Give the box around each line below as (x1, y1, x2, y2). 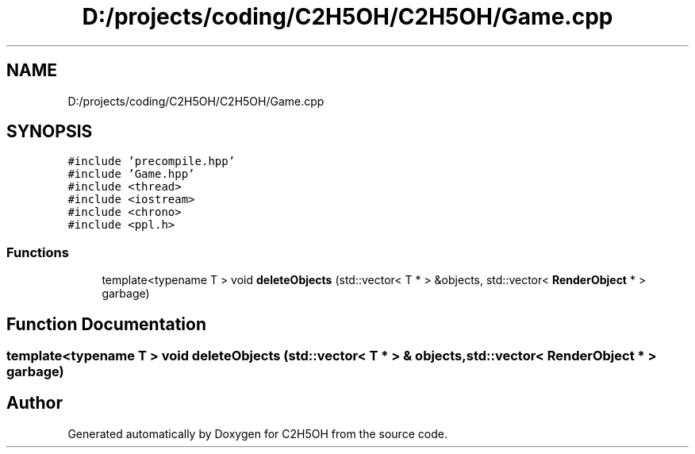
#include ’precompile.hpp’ (67, 155, 236, 168)
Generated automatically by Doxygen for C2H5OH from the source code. (67, 426, 447, 441)
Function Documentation (6, 314, 206, 334)
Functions (6, 244, 69, 260)
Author (6, 393, 63, 414)
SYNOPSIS (6, 121, 93, 142)
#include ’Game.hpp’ (67, 167, 195, 181)
